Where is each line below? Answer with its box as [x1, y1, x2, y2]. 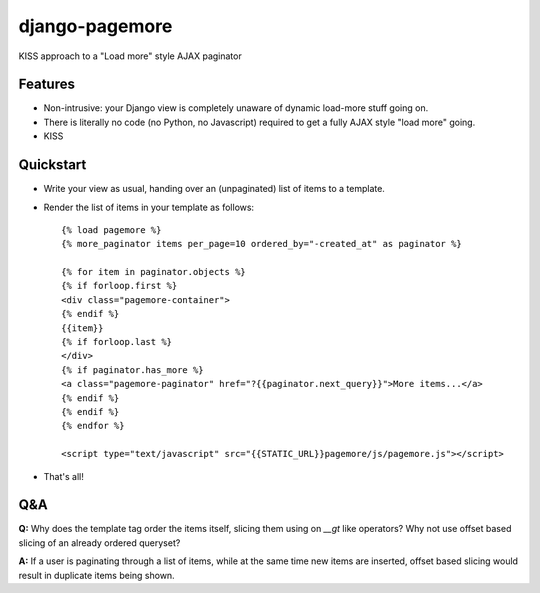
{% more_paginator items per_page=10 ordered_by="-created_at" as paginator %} [61, 238, 462, 250]
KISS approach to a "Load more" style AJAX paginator [18, 50, 242, 62]
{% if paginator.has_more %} [61, 364, 204, 375]
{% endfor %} [61, 420, 125, 432]
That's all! [43, 470, 84, 482]
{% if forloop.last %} [61, 336, 173, 348]
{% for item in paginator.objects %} [61, 266, 247, 278]
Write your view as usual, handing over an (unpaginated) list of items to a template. [43, 183, 385, 195]
